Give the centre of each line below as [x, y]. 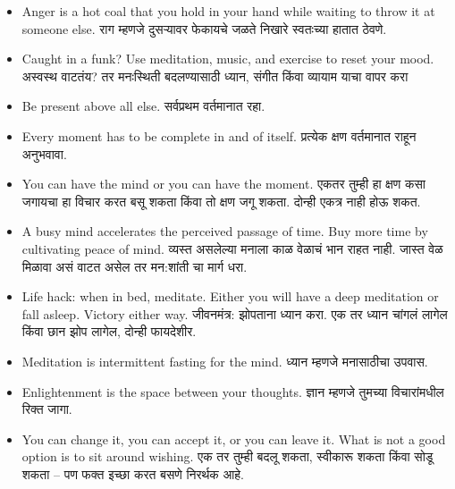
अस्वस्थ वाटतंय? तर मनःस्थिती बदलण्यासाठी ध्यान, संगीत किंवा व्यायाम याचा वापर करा [215, 76]
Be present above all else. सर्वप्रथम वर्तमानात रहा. [143, 106]
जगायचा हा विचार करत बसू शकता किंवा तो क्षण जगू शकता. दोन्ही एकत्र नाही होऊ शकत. [221, 201]
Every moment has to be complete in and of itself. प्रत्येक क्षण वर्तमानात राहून [219, 135]
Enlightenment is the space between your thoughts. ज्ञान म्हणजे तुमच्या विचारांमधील [233, 391]
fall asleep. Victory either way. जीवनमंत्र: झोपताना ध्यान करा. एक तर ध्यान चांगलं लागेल [235, 313]
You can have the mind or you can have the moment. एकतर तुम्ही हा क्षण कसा [224, 184]
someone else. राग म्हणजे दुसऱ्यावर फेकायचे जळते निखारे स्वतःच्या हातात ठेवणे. [204, 28]
